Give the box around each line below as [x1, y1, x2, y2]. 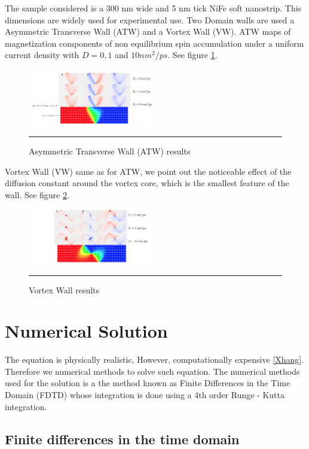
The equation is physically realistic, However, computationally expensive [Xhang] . [5, 353, 304, 366]
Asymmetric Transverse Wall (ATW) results [29, 144, 191, 157]
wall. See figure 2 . [5, 188, 69, 201]
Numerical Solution [5, 318, 168, 343]
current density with [5, 48, 79, 61]
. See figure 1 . [167, 48, 218, 61]
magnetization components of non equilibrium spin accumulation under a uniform [5, 37, 304, 49]
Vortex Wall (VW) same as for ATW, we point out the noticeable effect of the [5, 165, 292, 177]
